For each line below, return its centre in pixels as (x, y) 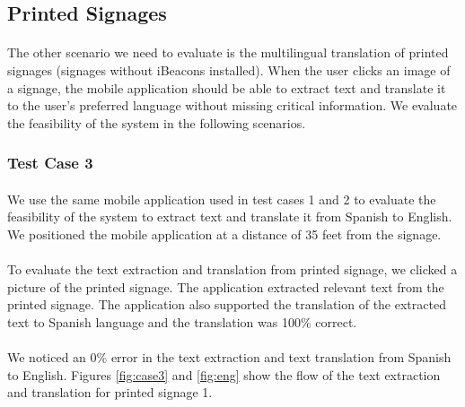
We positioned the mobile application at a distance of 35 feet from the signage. (224, 234)
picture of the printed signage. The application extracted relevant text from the (226, 286)
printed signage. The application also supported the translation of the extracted (227, 304)
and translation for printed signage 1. (110, 392)
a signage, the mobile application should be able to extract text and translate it (227, 87)
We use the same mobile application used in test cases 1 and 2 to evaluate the (222, 199)
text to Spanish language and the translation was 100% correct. (182, 321)
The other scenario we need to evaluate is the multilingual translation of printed (228, 52)
